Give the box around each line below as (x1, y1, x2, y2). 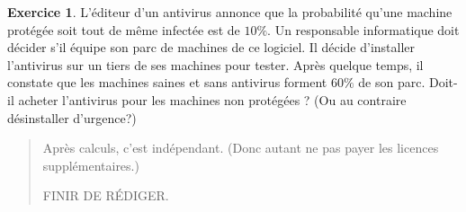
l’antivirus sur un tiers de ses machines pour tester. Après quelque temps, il (7, 55, 424, 74)
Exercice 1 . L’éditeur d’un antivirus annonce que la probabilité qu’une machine (7, 3, 453, 21)
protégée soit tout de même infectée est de (7, 20, 240, 39)
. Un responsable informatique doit (267, 20, 460, 39)
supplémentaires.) (42, 155, 139, 174)
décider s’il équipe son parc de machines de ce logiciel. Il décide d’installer (7, 38, 416, 57)
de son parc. (358, 73, 426, 92)
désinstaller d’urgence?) (7, 108, 137, 127)
